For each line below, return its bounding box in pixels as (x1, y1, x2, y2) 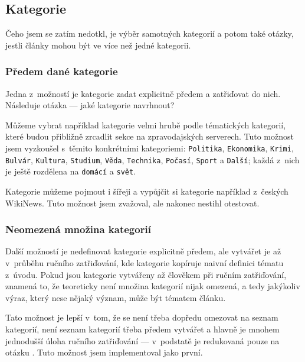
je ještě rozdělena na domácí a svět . (5, 165, 136, 177)
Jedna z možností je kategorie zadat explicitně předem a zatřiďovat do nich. (5, 87, 281, 99)
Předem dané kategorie (5, 64, 118, 79)
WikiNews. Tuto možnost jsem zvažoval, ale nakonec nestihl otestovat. (5, 196, 260, 209)
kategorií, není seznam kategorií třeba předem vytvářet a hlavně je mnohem (5, 322, 280, 335)
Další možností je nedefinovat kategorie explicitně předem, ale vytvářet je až (5, 245, 281, 257)
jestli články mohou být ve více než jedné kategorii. (5, 38, 191, 51)
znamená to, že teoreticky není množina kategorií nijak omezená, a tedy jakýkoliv (5, 280, 300, 292)
